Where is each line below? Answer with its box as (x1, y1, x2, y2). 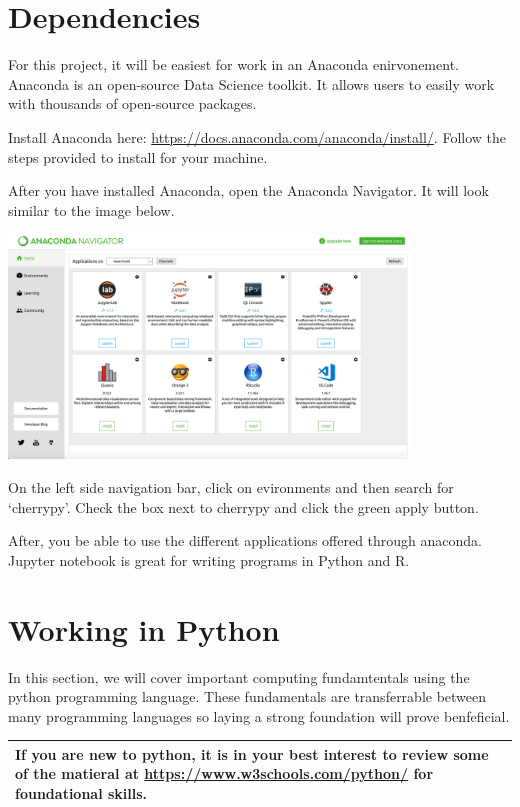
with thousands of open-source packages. (8, 93, 257, 114)
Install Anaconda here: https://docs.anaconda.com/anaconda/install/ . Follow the (8, 126, 506, 147)
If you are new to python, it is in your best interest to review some (15, 743, 489, 764)
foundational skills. (15, 783, 148, 804)
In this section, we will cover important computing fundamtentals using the (8, 666, 470, 687)
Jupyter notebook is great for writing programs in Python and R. (8, 549, 410, 570)
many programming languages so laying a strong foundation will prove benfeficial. (8, 705, 510, 726)
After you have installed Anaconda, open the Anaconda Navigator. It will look (8, 180, 489, 201)
